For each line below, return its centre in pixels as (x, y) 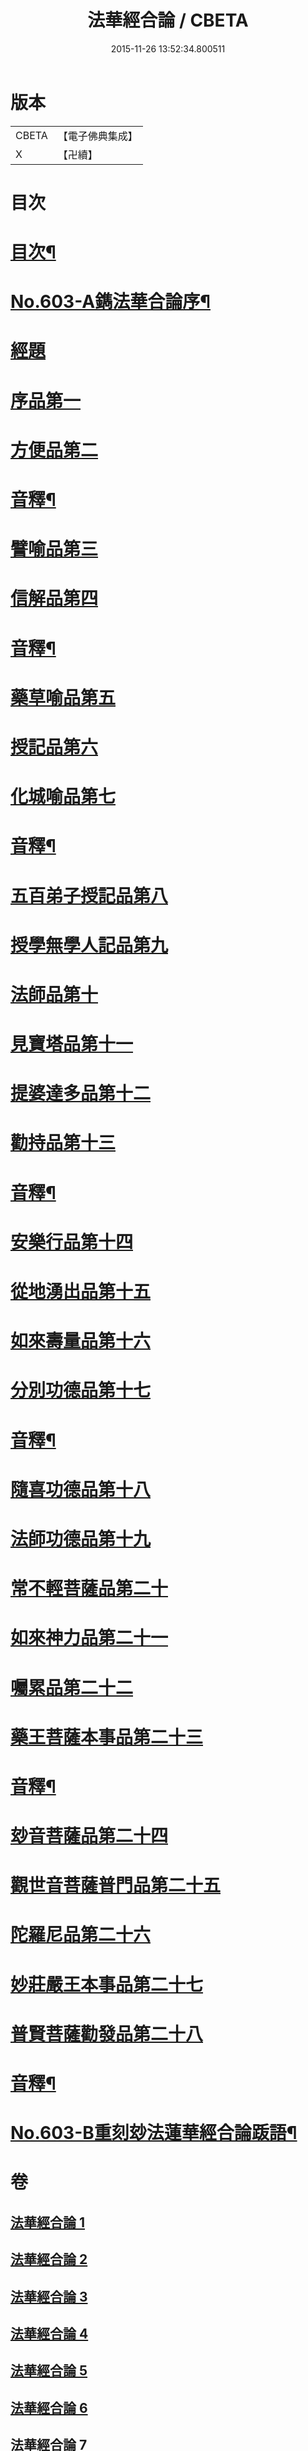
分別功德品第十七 (81, 1390)
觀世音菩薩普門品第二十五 (116, 1885)
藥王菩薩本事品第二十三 (107, 1737)
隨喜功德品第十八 (81, 1489)
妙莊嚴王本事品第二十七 (107, 1984)
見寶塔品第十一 (72, 1044)
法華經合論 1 (48, 2222)
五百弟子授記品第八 (89, 895)
